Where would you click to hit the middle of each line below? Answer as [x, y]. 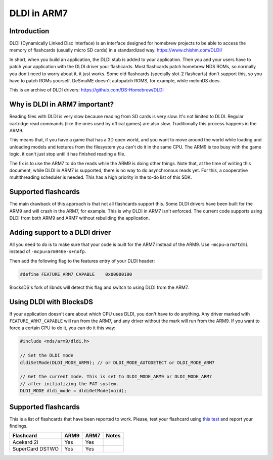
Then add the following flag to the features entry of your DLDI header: [82, 261]
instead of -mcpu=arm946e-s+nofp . [48, 251]
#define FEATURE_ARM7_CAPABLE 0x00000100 [76, 274]
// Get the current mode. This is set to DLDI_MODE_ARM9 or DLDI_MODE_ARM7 [116, 377]
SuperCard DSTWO [36, 449]
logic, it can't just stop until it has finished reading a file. [67, 154]
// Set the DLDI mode [47, 355]
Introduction [29, 31]
